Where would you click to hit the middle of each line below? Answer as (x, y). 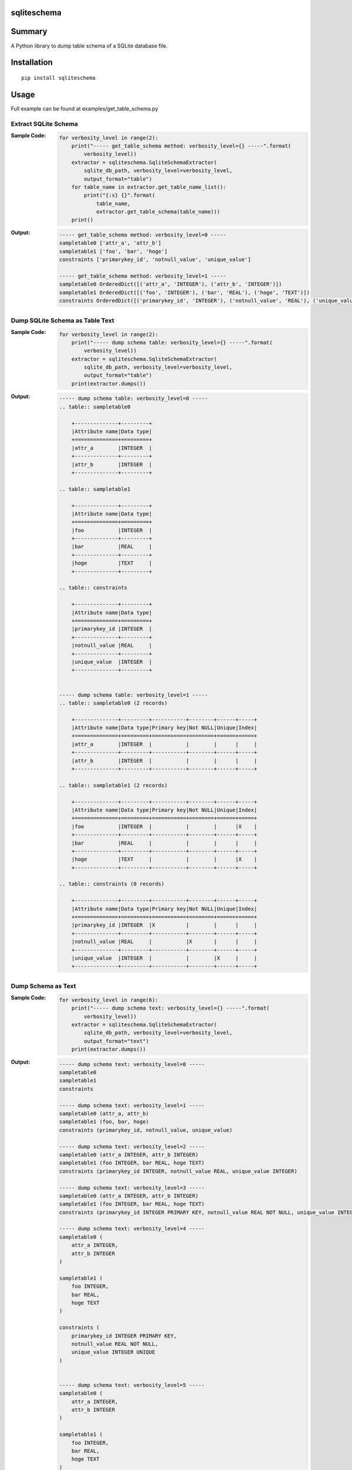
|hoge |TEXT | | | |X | (164, 859)
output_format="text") (117, 1041)
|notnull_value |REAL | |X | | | (164, 942)
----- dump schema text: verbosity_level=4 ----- (132, 1229)
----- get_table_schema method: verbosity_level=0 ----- (143, 235)
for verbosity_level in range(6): (109, 1000)
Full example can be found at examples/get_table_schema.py (84, 108)
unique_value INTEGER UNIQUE (113, 1352)
